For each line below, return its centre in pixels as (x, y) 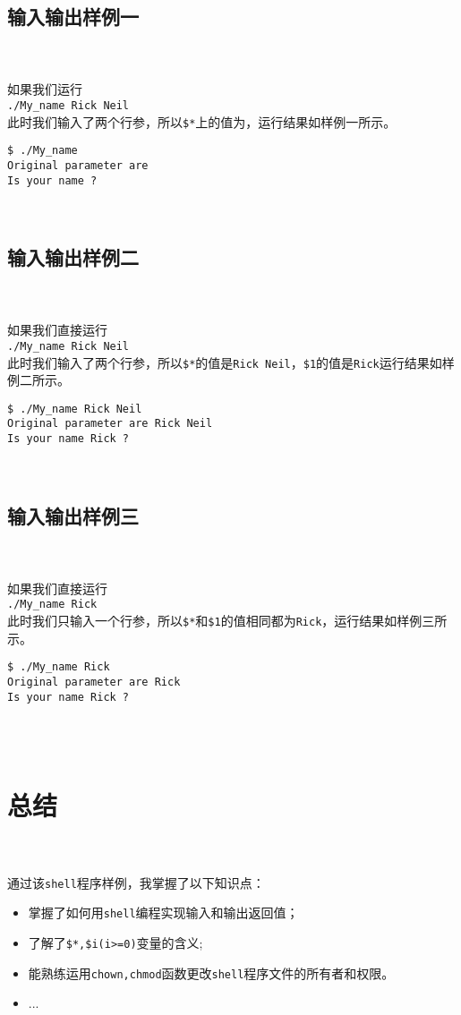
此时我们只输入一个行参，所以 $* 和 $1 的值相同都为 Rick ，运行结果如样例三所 (227, 620)
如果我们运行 (45, 89)
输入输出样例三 (73, 515)
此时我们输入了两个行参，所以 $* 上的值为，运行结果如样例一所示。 (202, 121)
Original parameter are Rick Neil (110, 424)
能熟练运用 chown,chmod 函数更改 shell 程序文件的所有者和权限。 (211, 972)
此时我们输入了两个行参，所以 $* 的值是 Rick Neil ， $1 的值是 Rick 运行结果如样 (231, 362)
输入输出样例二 (73, 257)
